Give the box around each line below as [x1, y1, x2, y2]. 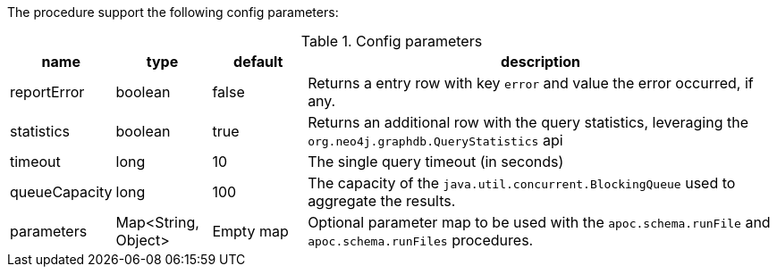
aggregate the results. [308, 192, 456, 210]
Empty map [212, 222, 289, 240]
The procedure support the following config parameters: [7, 4, 339, 20]
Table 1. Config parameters [300, 32, 483, 50]
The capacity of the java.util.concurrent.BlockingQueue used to [308, 174, 736, 192]
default [233, 53, 283, 71]
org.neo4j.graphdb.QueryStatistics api [308, 131, 563, 149]
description [501, 53, 581, 71]
